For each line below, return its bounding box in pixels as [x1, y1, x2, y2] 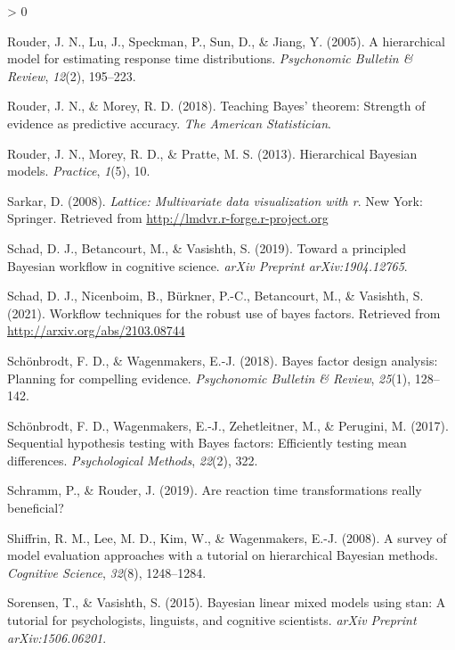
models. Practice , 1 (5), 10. [7, 161, 150, 180]
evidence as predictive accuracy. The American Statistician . [7, 113, 331, 132]
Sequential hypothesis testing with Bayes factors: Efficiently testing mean [7, 433, 407, 452]
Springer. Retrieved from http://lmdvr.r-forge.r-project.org [7, 209, 329, 227]
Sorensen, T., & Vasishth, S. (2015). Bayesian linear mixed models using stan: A [7, 593, 446, 612]
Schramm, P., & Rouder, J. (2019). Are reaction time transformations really [7, 481, 422, 499]
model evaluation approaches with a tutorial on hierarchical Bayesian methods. [7, 546, 438, 564]
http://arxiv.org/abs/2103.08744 [7, 321, 185, 340]
